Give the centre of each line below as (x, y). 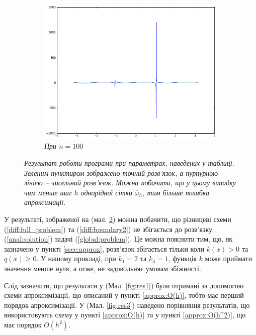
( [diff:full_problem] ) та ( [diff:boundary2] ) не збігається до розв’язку (108, 229)
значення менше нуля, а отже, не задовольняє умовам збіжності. (103, 268)
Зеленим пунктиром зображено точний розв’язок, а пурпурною (121, 173)
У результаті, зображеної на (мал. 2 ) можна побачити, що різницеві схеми (118, 219)
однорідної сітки (107, 192)
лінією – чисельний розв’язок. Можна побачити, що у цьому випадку (130, 183)
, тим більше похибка (176, 192)
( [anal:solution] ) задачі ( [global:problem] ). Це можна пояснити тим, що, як (118, 239)
